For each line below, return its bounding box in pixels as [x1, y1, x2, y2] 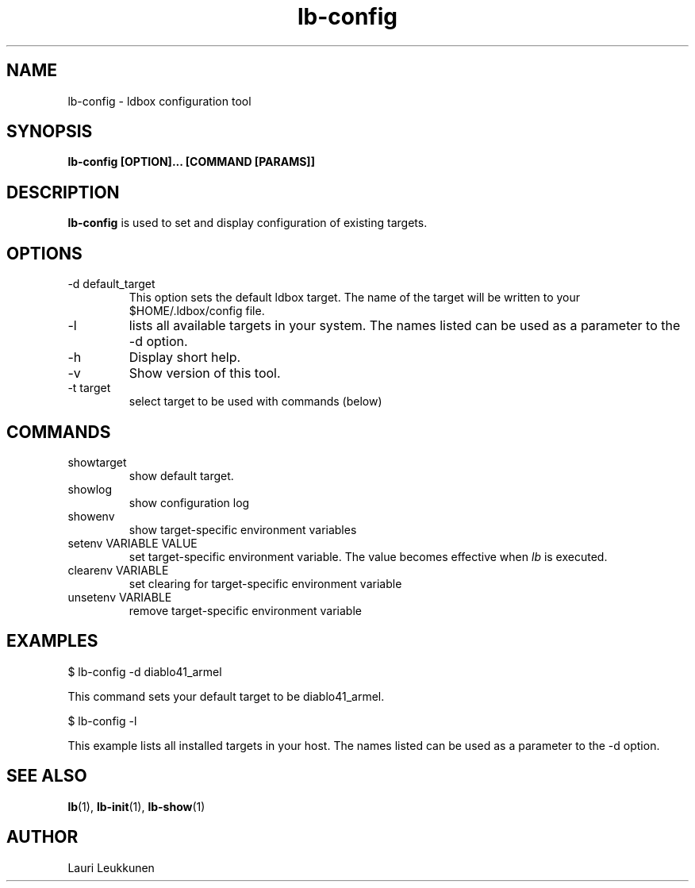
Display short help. [129, 349, 241, 366]
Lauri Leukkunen [67, 860, 155, 875]
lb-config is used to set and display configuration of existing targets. [67, 216, 428, 230]
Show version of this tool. [129, 365, 281, 382]
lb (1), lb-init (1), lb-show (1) [67, 799, 205, 813]
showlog [67, 482, 113, 496]
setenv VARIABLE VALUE [67, 536, 198, 550]
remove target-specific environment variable [129, 603, 362, 617]
